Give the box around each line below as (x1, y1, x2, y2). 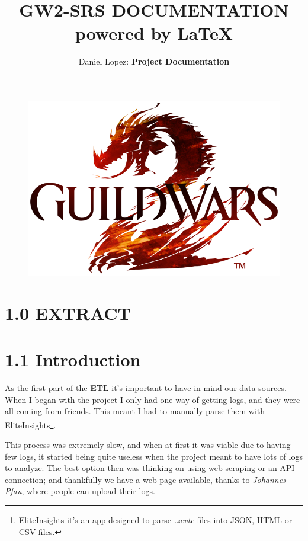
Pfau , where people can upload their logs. (5, 485, 155, 497)
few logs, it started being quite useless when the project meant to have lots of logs (5, 450, 303, 462)
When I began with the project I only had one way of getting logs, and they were (5, 393, 300, 405)
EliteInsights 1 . (5, 417, 56, 431)
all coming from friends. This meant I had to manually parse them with (5, 405, 265, 417)
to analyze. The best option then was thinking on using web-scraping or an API (5, 462, 295, 474)
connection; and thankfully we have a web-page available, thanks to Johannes (5, 473, 286, 485)
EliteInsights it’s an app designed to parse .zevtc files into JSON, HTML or (18, 513, 293, 526)
